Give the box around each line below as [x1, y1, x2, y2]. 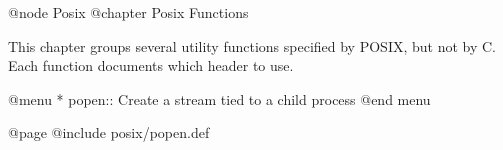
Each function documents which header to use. [8, 55, 294, 76]
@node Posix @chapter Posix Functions [8, 2, 249, 22]
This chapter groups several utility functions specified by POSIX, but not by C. [8, 35, 497, 56]
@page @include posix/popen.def [8, 122, 210, 143]
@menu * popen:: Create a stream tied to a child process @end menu [8, 88, 431, 109]
